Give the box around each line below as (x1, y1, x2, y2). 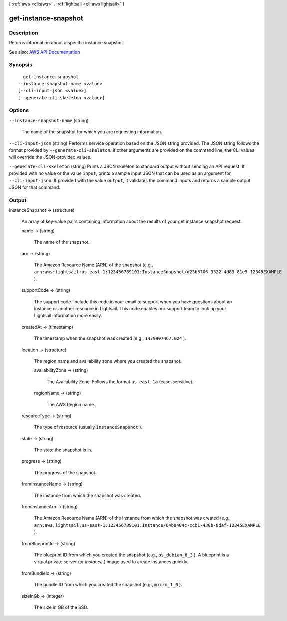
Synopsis (9, 61, 32, 68)
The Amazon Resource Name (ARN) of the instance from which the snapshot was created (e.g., (34, 515, 231, 521)
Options (9, 107, 29, 114)
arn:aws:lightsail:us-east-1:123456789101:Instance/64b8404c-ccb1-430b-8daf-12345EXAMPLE (34, 522, 261, 528)
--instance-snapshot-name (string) (9, 117, 89, 123)
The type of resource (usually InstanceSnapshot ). (34, 424, 143, 430)
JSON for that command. (9, 184, 61, 190)
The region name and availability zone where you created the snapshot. (34, 358, 182, 364)
